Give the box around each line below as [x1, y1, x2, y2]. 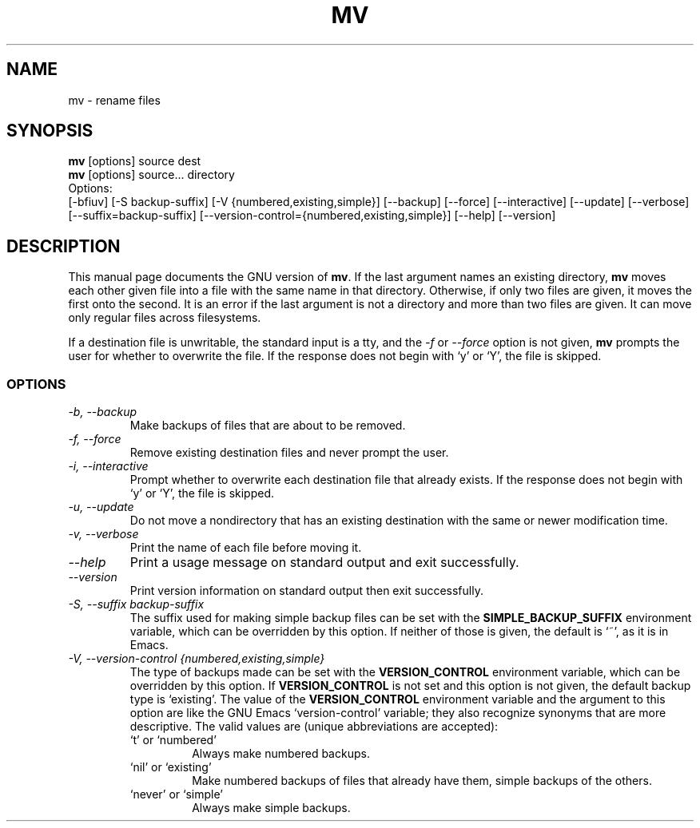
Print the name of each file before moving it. [129, 541, 362, 555]
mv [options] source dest [68, 154, 201, 168]
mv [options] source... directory [68, 168, 235, 182]
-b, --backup [68, 405, 137, 419]
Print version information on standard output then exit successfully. [129, 584, 483, 598]
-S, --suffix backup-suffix [68, 597, 205, 612]
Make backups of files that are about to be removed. [129, 418, 406, 433]
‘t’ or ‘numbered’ [129, 733, 217, 747]
